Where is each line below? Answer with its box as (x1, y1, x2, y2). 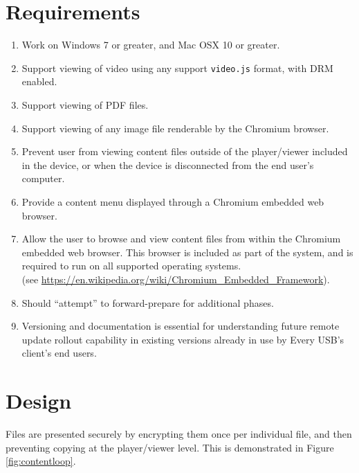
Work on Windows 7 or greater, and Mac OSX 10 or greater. (21, 37, 280, 52)
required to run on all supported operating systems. (21, 258, 241, 273)
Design (6, 386, 72, 415)
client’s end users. (21, 346, 97, 360)
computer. (21, 171, 65, 186)
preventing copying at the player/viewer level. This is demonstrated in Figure (6, 440, 334, 454)
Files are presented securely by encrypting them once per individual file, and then (6, 427, 352, 440)
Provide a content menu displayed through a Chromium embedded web (21, 194, 324, 208)
